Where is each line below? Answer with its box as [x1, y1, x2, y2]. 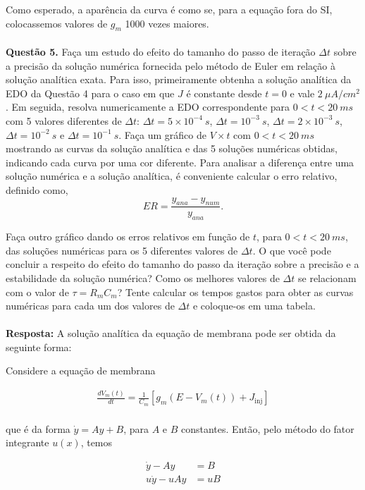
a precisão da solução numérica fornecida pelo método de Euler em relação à [6, 58, 335, 73]
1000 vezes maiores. [125, 16, 209, 30]
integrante [6, 435, 49, 450]
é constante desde [186, 85, 262, 100]
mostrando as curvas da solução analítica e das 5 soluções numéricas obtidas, [6, 141, 338, 156]
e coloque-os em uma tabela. [192, 298, 316, 313]
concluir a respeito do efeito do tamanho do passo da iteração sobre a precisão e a [6, 257, 359, 271]
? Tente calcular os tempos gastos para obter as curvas [117, 284, 354, 299]
